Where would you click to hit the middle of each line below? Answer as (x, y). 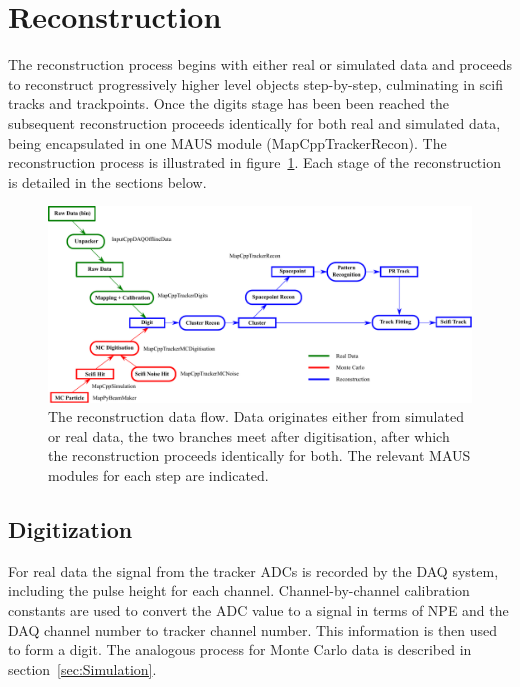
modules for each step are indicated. (158, 474)
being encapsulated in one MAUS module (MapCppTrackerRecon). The (227, 142)
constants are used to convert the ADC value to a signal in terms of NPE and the (258, 609)
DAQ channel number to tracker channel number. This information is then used (253, 629)
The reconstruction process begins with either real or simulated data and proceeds (260, 64)
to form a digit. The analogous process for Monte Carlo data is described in (240, 649)
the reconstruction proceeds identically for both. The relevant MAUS (259, 455)
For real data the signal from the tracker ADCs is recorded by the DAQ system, (253, 570)
